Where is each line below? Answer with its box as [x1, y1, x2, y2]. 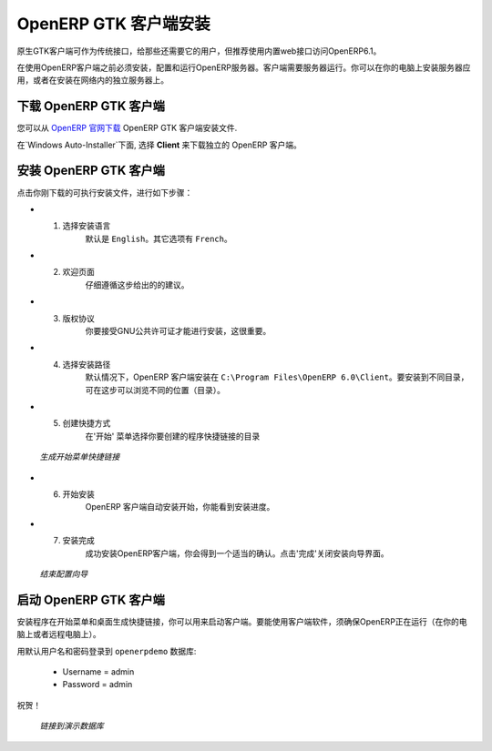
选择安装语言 [62, 220, 111, 231]
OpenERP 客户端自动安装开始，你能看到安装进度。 [85, 502, 275, 513]
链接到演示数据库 [39, 720, 104, 732]
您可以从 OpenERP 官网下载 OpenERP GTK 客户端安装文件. [16, 123, 238, 134]
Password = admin [62, 679, 133, 690]
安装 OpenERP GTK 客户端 [16, 163, 166, 178]
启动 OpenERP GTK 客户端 [16, 592, 166, 607]
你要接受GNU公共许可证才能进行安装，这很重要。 [85, 326, 272, 337]
